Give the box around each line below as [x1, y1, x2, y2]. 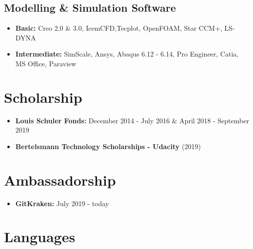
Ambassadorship [4, 170, 116, 190]
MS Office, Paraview [15, 58, 77, 68]
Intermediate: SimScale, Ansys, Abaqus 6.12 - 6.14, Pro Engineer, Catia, [15, 49, 239, 59]
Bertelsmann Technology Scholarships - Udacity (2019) [15, 141, 201, 151]
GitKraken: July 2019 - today [15, 198, 109, 208]
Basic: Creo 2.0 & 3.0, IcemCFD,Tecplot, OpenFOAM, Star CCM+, [15, 23, 222, 33]
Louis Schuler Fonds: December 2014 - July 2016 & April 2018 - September [15, 115, 249, 125]
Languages [4, 227, 76, 247]
